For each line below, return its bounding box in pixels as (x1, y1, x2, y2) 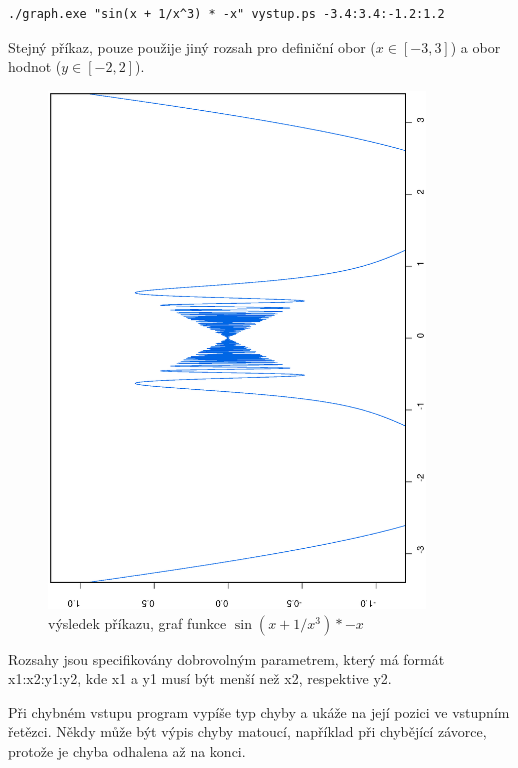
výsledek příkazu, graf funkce (48, 612, 227, 633)
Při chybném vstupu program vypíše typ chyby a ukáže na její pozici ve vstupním (8, 701, 510, 722)
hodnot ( (8, 56, 62, 77)
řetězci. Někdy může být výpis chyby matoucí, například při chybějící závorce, (8, 721, 487, 742)
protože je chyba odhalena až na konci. (8, 741, 246, 762)
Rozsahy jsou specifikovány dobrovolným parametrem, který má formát (8, 648, 445, 669)
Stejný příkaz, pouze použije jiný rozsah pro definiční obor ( (8, 36, 376, 57)
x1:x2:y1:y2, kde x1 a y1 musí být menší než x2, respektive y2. (8, 668, 392, 689)
